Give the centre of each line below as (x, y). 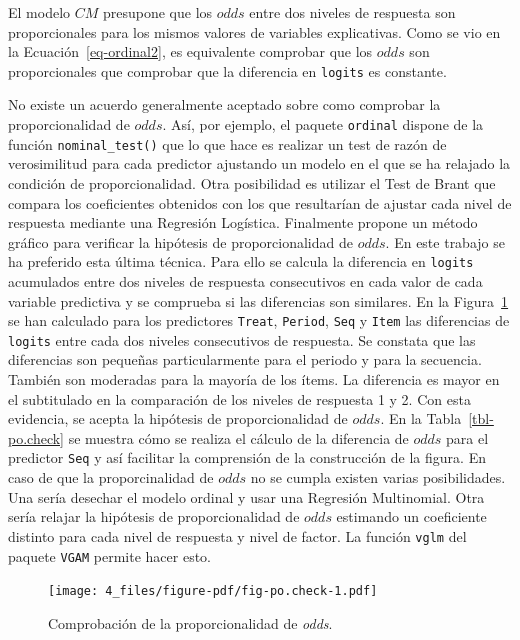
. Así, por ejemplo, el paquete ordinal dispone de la (323, 124)
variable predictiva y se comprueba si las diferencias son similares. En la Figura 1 (258, 300)
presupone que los (157, 12)
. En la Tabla (421, 418)
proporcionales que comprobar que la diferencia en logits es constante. (227, 70)
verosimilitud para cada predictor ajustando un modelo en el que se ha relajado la (259, 163)
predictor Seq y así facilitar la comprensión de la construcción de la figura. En (247, 457)
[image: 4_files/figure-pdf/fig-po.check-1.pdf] (213, 591)
